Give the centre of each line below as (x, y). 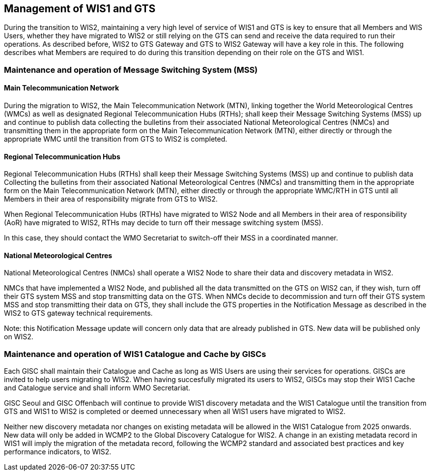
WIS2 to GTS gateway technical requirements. (78, 313)
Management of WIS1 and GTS (80, 9)
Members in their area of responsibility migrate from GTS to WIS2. (111, 199)
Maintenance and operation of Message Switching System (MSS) (131, 70)
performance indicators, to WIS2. (58, 452)
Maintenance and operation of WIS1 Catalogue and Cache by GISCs (135, 354)
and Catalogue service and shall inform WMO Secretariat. (97, 388)
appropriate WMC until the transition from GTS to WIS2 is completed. (116, 139)
